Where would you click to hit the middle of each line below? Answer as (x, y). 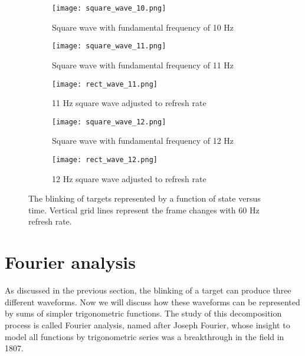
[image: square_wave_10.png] (109, 8)
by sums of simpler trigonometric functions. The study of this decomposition (143, 313)
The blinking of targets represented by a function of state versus (145, 198)
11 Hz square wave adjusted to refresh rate (129, 103)
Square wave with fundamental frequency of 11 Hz (143, 65)
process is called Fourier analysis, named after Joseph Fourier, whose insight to (147, 324)
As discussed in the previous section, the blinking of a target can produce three (148, 290)
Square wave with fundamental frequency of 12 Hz (143, 141)
